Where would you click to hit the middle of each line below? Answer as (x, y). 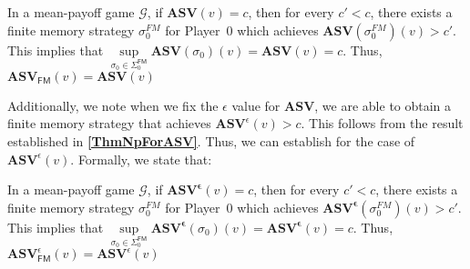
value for (256, 105)
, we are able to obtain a (383, 105)
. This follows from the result (382, 123)
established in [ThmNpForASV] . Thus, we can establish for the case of (211, 140)
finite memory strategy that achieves (109, 123)
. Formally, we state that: (141, 159)
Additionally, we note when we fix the (113, 105)
